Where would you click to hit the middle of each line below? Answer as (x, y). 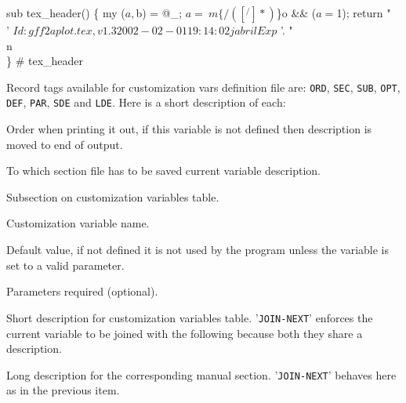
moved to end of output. (65, 144)
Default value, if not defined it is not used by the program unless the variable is (198, 250)
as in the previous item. (63, 390)
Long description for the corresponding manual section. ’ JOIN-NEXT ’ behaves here (201, 374)
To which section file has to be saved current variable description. (164, 171)
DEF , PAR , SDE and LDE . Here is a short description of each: (146, 102)
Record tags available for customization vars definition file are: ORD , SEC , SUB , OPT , (203, 87)
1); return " (364, 13)
